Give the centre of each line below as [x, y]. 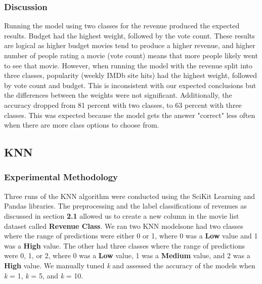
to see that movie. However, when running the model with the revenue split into [128, 65]
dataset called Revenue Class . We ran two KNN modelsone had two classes [124, 226]
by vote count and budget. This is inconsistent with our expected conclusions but [130, 85]
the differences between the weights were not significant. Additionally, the [118, 95]
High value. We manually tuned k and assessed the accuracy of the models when [130, 265]
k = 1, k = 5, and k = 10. [44, 275]
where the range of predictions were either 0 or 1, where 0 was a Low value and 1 [131, 236]
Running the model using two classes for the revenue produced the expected [122, 26]
